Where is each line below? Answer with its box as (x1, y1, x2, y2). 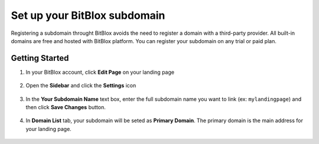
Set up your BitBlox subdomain (11, 9, 165, 22)
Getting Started (11, 53, 69, 63)
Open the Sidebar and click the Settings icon (25, 82, 136, 89)
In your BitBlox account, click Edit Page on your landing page (25, 68, 174, 76)
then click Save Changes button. (25, 104, 106, 111)
